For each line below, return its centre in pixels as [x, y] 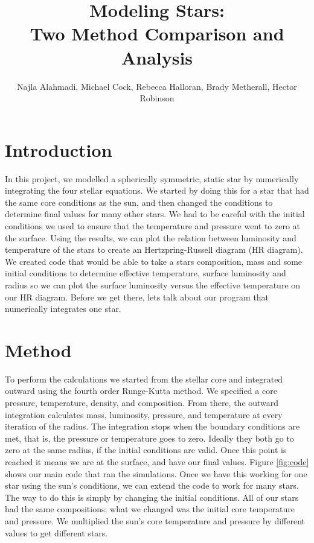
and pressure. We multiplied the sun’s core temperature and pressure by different [155, 521]
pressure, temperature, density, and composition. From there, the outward [142, 403]
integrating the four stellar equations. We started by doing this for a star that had [157, 190]
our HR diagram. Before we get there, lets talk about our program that [137, 297]
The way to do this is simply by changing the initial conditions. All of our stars [152, 497]
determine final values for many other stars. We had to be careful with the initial [155, 214]
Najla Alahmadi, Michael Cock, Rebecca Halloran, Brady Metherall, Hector [157, 86]
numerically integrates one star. [63, 309]
